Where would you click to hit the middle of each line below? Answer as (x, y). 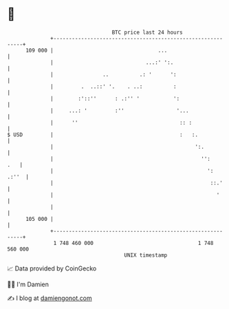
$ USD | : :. (102, 135)
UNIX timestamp (146, 255)
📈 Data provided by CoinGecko (52, 268)
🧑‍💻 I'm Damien (28, 284)
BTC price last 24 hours (148, 32)
